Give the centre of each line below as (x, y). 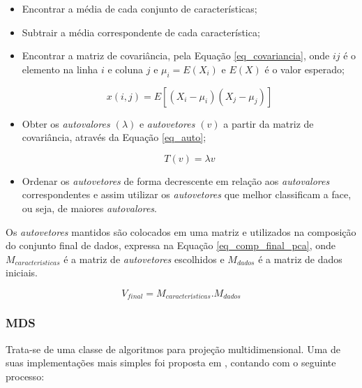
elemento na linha (60, 69)
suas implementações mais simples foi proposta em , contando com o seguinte (171, 363)
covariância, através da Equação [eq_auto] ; (114, 137)
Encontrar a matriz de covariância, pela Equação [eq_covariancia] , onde (176, 55)
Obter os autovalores (66, 123)
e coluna (126, 69)
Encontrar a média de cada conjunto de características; (139, 8)
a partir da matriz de (269, 123)
